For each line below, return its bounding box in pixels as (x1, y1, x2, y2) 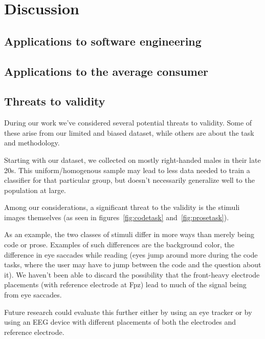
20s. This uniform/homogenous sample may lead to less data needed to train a (4, 164, 250, 175)
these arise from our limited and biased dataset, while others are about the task (4, 127, 254, 138)
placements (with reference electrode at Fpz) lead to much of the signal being (4, 279, 247, 290)
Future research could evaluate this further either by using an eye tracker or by (4, 306, 252, 317)
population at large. (4, 184, 67, 195)
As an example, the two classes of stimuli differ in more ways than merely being (4, 229, 254, 240)
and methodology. (4, 137, 60, 148)
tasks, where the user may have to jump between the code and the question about (4, 259, 261, 270)
